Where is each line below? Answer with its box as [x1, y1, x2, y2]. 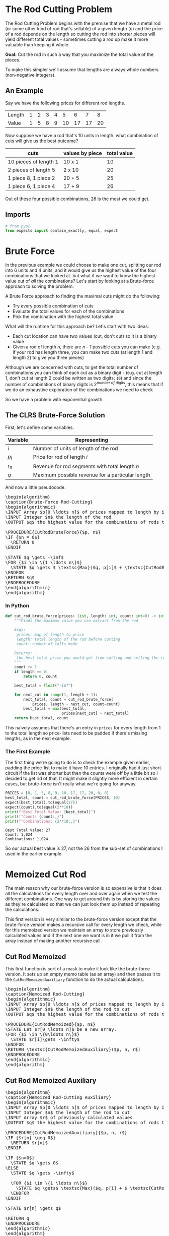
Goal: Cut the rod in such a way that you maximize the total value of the [5, 51, 154, 57]
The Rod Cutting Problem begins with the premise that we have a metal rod [5, 20, 161, 26]
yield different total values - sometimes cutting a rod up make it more [5, 36, 148, 42]
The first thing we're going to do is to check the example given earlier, [5, 760, 150, 766]
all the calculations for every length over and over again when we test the [5, 891, 157, 897]
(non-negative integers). [5, 72, 56, 78]
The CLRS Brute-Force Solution [5, 411, 106, 419]
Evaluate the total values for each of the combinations [12, 308, 125, 315]
